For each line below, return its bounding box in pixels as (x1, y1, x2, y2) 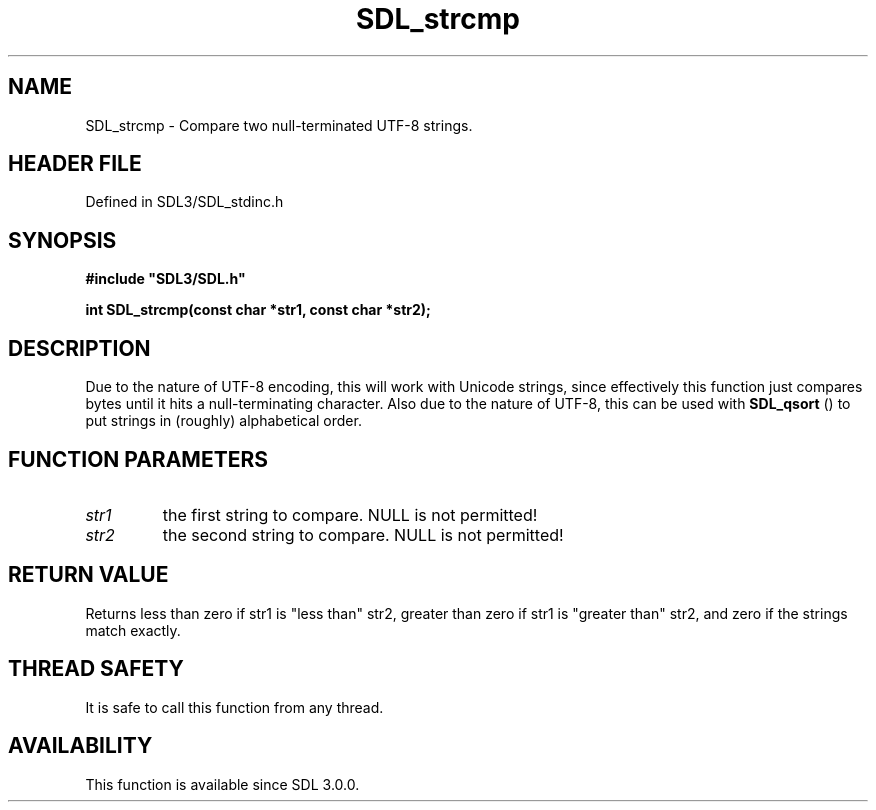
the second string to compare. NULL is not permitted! (162, 524, 564, 545)
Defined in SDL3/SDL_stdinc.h (85, 193, 284, 211)
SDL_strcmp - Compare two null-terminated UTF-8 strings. (85, 116, 473, 134)
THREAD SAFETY (8, 656, 184, 682)
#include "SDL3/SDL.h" (85, 270, 246, 288)
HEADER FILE (8, 151, 142, 177)
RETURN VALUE (8, 562, 169, 588)
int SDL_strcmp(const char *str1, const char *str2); (85, 301, 431, 319)
